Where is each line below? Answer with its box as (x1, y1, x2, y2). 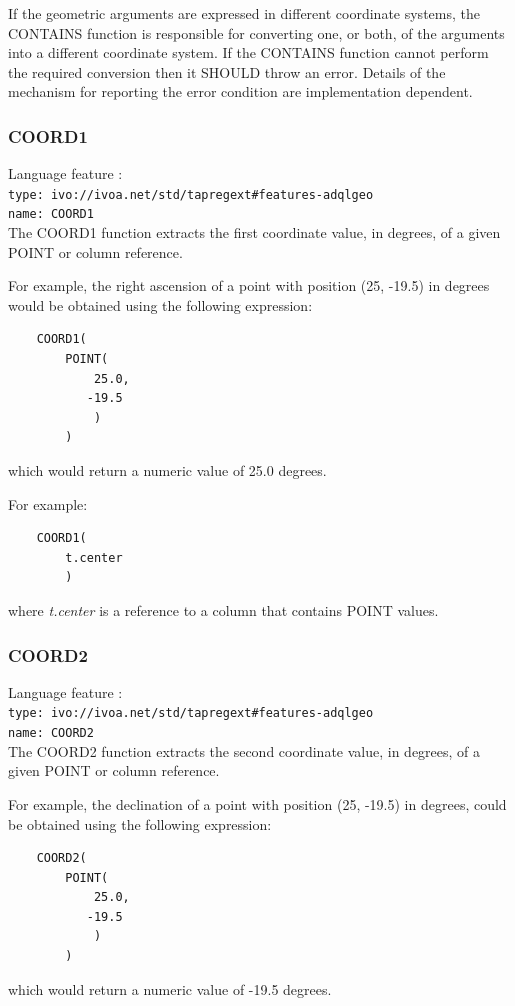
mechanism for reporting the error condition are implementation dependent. (8, 81, 473, 102)
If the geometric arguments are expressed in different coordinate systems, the (8, 3, 480, 23)
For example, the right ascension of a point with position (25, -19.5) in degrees (8, 275, 490, 296)
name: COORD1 (8, 207, 94, 222)
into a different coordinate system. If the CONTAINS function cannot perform (8, 42, 489, 63)
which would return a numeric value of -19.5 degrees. (8, 978, 332, 999)
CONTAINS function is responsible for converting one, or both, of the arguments (8, 22, 505, 43)
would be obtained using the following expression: (8, 294, 313, 315)
